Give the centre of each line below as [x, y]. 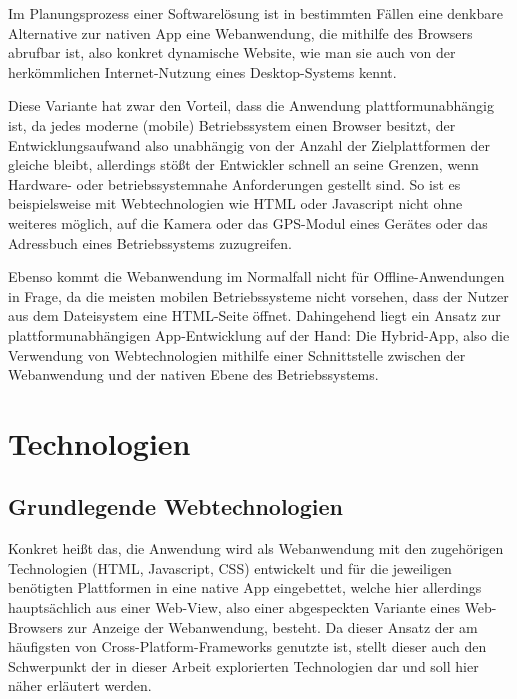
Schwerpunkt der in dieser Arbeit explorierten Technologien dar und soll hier [243, 665]
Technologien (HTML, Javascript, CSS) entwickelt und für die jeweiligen [230, 567]
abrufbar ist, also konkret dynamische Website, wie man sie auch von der [232, 52]
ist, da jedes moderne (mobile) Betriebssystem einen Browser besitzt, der [232, 124]
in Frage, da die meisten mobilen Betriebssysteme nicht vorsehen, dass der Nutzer [258, 295]
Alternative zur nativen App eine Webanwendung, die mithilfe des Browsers [240, 32]
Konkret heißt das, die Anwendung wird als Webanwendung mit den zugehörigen [256, 548]
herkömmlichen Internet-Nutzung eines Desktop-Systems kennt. [202, 71]
